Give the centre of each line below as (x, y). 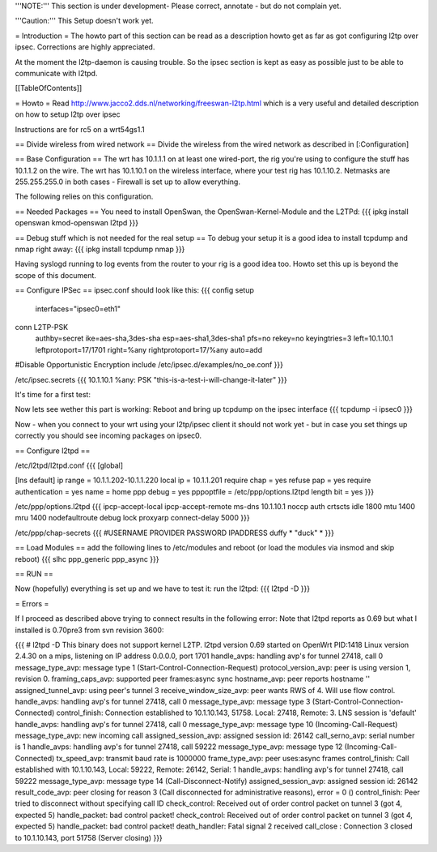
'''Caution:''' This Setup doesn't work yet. (84, 21)
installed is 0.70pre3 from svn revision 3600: (89, 630)
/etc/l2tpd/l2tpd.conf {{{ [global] (69, 465)
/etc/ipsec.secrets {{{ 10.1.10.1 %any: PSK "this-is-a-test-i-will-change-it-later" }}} (151, 379)
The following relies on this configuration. (84, 197)
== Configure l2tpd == (53, 451)
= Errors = (32, 603)
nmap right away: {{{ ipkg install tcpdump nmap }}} (100, 249)
